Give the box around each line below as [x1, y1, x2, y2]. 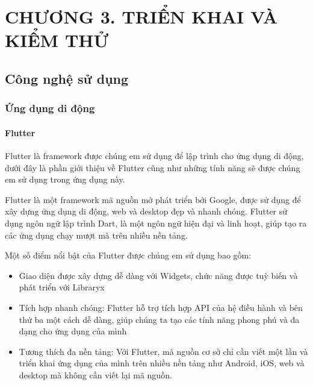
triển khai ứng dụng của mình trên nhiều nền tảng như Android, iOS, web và [19, 357, 305, 369]
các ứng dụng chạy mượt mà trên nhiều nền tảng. [5, 228, 188, 241]
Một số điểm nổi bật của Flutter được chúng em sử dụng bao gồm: [5, 249, 252, 261]
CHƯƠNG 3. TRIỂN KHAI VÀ [5, 4, 278, 29]
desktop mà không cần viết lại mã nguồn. [19, 368, 172, 381]
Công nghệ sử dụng [5, 69, 129, 87]
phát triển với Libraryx [19, 281, 105, 293]
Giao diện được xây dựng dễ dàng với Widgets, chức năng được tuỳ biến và [19, 269, 298, 281]
